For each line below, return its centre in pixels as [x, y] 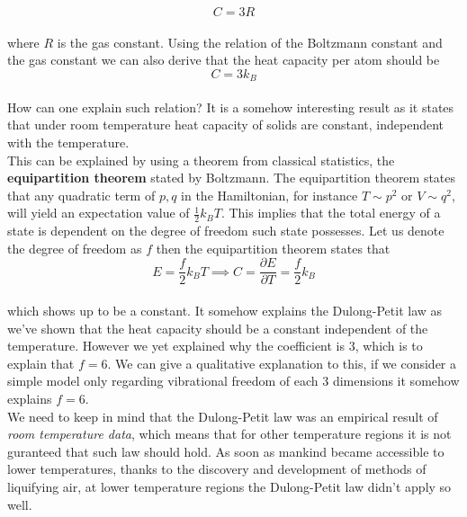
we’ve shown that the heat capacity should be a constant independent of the [218, 328]
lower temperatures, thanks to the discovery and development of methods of [217, 469]
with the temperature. [68, 143]
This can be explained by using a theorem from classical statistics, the [201, 160]
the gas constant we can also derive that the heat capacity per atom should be [224, 60]
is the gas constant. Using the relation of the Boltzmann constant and [250, 42]
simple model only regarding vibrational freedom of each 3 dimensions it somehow [233, 381]
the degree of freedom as [75, 248]
